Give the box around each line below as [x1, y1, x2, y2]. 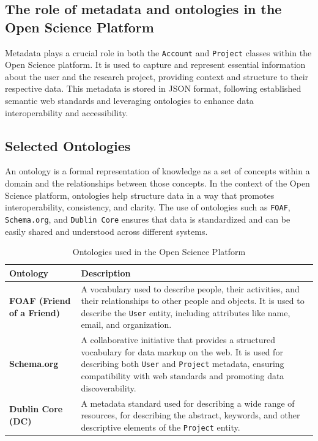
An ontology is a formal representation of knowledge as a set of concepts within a [5, 165, 310, 177]
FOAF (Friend [9, 294, 71, 307]
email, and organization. [81, 318, 172, 331]
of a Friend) [9, 306, 60, 319]
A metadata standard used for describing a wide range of [81, 396, 295, 409]
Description [81, 266, 131, 279]
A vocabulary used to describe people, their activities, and [81, 282, 300, 295]
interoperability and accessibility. [5, 106, 128, 119]
